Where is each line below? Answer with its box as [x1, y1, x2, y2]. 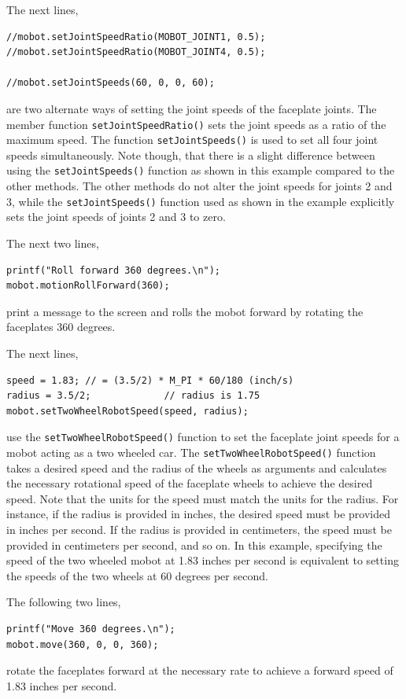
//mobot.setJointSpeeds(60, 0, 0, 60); [6, 77, 215, 89]
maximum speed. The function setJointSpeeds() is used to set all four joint [6, 131, 378, 148]
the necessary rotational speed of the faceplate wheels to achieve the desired [6, 475, 373, 491]
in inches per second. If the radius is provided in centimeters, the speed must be [6, 521, 392, 537]
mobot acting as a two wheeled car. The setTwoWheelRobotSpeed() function [6, 443, 376, 460]
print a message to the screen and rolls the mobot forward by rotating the [6, 303, 364, 319]
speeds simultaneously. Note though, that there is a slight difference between [6, 146, 375, 163]
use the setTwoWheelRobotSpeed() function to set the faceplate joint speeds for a [6, 429, 400, 445]
